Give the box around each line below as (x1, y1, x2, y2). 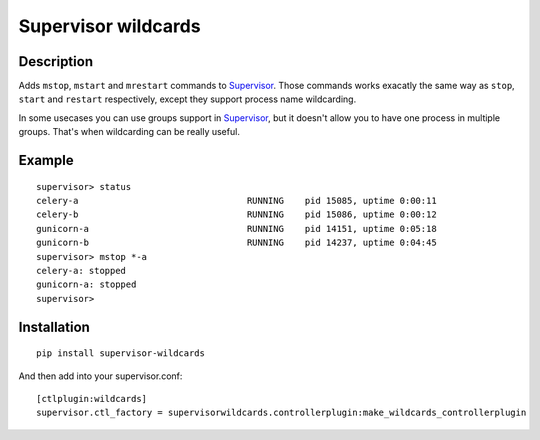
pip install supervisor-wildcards (36, 348, 205, 359)
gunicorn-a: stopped (36, 279, 137, 290)
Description (18, 53, 94, 70)
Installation (18, 318, 90, 335)
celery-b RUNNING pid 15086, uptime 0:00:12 (36, 209, 437, 220)
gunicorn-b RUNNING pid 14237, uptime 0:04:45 (36, 237, 437, 249)
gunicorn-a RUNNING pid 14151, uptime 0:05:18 (36, 223, 437, 234)
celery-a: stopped (36, 265, 127, 276)
